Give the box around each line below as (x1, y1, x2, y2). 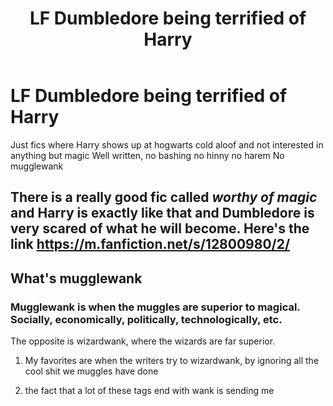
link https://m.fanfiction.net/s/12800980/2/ (10, 236, 291, 253)
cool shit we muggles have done (24, 365, 159, 377)
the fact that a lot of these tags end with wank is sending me (24, 385, 275, 397)
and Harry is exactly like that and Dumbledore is (10, 205, 315, 222)
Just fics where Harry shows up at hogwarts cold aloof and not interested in (10, 138, 324, 151)
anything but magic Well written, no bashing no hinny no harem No (10, 149, 285, 161)
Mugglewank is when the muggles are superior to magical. (10, 300, 301, 314)
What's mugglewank (10, 270, 143, 287)
